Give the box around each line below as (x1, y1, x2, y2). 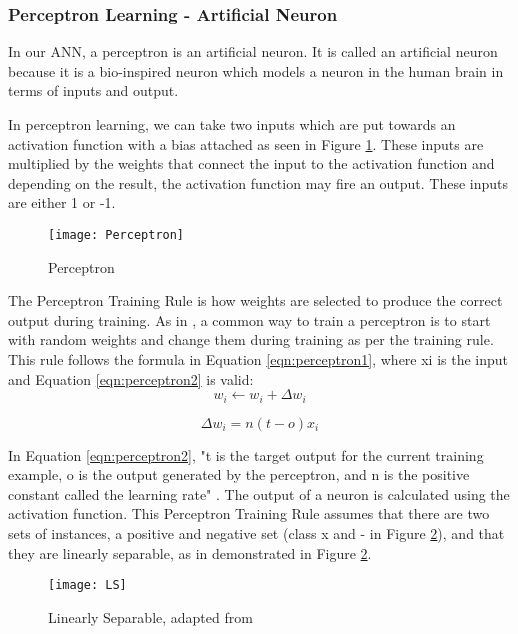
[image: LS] (48, 578, 127, 593)
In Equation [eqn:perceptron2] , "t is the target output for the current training (8, 444, 484, 465)
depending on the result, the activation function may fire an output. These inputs (8, 172, 509, 193)
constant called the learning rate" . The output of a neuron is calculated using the (8, 483, 510, 504)
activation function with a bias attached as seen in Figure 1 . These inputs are (8, 133, 484, 154)
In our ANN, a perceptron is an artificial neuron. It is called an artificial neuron (8, 41, 498, 62)
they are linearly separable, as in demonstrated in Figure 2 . (8, 542, 372, 563)
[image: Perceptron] (48, 227, 185, 242)
